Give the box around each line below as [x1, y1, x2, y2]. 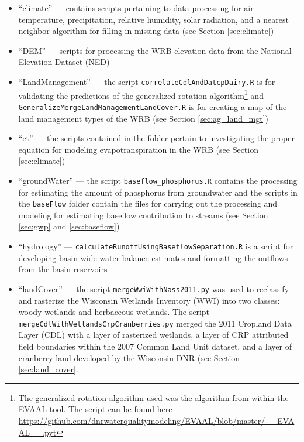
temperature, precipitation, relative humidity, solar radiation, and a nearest [18, 13, 289, 25]
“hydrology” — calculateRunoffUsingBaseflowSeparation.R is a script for [18, 240, 293, 252]
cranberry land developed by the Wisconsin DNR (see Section [18, 351, 240, 364]
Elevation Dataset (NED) [18, 56, 110, 68]
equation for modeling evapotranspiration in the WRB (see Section [18, 143, 258, 155]
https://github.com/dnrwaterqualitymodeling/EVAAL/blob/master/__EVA [18, 414, 295, 426]
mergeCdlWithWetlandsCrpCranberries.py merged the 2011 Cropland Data [18, 317, 292, 329]
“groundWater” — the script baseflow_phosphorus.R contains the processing [18, 174, 298, 186]
